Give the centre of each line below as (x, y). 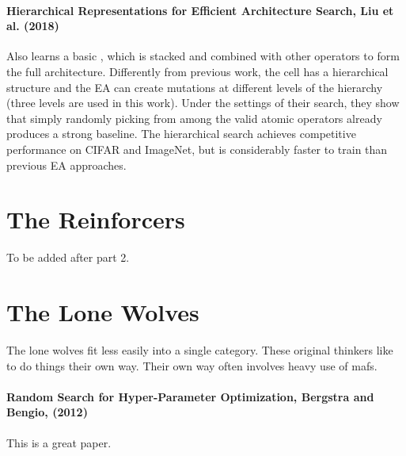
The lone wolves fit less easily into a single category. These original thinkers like (200, 349)
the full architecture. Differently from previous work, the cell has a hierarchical (197, 71)
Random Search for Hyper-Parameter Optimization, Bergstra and (190, 396)
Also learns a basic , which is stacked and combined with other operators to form (203, 56)
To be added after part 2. (68, 257)
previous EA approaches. (66, 165)
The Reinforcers (96, 219)
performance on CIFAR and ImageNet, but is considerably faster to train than (197, 149)
